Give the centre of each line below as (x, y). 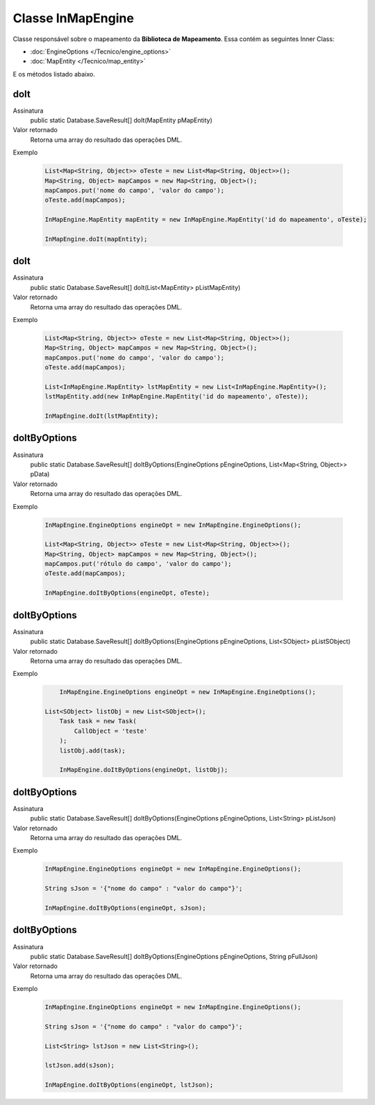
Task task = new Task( (98, 721)
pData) (40, 474)
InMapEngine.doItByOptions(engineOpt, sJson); (125, 908)
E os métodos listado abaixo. (54, 74)
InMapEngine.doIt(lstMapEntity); (102, 416)
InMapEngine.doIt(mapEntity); (96, 239)
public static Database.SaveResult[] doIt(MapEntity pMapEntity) (122, 120)
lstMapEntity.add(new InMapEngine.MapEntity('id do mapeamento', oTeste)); (177, 397)
